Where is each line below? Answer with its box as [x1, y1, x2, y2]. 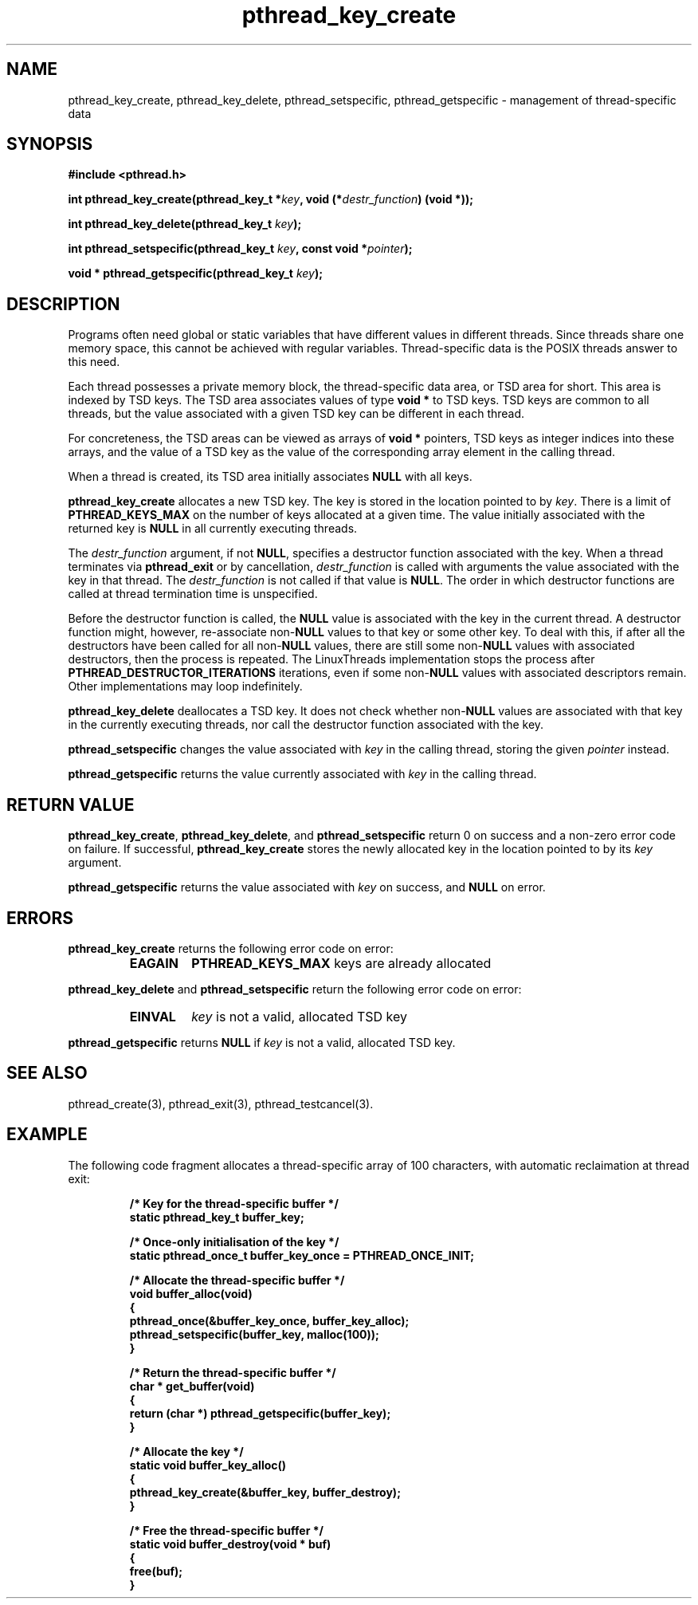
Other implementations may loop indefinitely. [68, 679, 303, 694]
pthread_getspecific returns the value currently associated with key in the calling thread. [68, 767, 537, 781]
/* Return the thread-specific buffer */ [129, 1365, 336, 1379]
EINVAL [129, 1008, 176, 1025]
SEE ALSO [6, 1063, 88, 1084]
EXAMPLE [6, 1124, 88, 1145]
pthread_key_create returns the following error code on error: [68, 941, 394, 955]
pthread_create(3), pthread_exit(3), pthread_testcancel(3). [68, 1096, 374, 1111]
